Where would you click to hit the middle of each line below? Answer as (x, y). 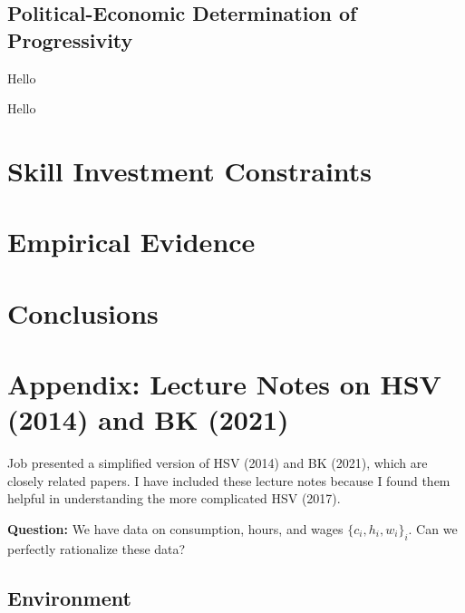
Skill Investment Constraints (190, 170)
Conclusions (83, 312)
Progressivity (70, 39)
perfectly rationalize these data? (97, 548)
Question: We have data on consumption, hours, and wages (175, 529)
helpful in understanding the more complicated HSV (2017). (174, 498)
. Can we (433, 529)
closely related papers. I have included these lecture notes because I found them (229, 480)
